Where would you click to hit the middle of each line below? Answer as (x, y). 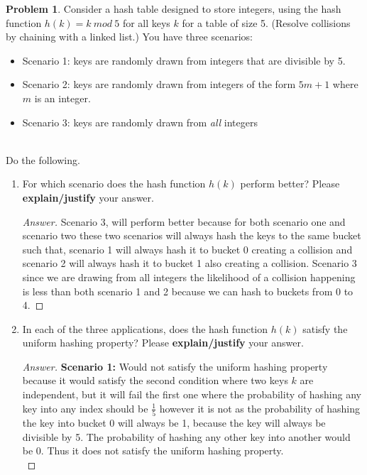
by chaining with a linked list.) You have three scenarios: (129, 37)
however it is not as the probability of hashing (259, 408)
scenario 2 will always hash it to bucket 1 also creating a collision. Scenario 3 (190, 263)
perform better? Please (290, 184)
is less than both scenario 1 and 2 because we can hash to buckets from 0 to (188, 291)
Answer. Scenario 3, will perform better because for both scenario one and (184, 221)
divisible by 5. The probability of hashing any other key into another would (186, 436)
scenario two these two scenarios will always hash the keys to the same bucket (192, 235)
